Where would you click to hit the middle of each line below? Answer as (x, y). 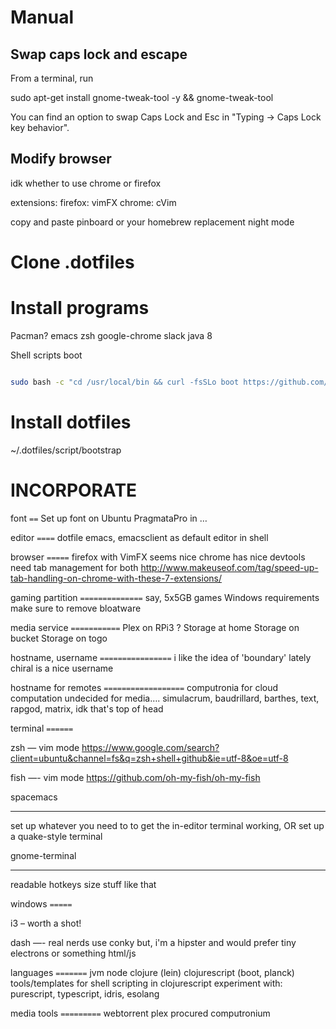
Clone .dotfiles (72, 262)
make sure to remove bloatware (76, 608)
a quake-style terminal (56, 836)
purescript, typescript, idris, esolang (85, 993)
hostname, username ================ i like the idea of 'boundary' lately (161, 657)
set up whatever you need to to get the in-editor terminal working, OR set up (167, 825)
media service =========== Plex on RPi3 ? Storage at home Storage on (155, 627)
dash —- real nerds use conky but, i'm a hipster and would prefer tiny (153, 942)
